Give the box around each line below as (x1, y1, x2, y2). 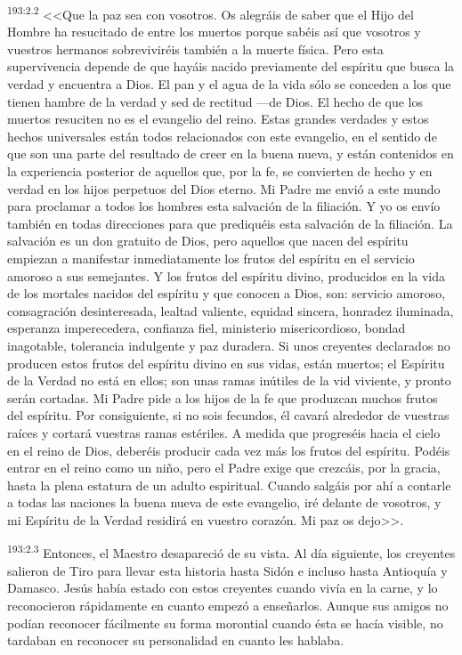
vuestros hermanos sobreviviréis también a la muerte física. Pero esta (7, 39, 384, 58)
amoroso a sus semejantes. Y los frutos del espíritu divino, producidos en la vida (7, 266, 446, 285)
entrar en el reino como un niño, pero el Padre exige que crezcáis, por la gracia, (7, 458, 441, 477)
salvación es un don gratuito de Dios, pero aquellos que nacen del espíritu (7, 231, 409, 250)
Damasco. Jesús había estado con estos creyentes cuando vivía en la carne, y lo (7, 578, 438, 597)
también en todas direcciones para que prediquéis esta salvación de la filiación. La (7, 214, 453, 232)
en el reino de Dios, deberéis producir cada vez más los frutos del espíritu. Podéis (7, 441, 450, 459)
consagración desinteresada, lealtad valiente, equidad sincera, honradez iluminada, (7, 301, 454, 319)
